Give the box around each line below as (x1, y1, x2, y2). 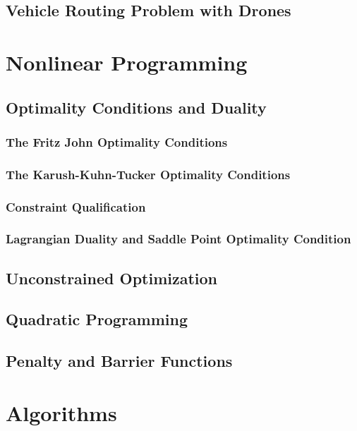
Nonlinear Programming (6, 47, 248, 76)
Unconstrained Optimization (6, 267, 218, 289)
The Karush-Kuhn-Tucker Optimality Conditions (6, 165, 291, 183)
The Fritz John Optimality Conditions (6, 133, 228, 150)
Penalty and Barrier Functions (6, 350, 233, 372)
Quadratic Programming (6, 308, 188, 330)
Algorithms (6, 398, 117, 427)
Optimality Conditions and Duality (6, 96, 267, 118)
